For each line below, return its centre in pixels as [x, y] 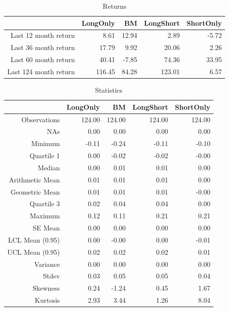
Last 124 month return [41, 71]
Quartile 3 [45, 204]
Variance [47, 264]
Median [49, 167]
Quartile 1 [45, 155]
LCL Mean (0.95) [34, 239]
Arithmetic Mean [34, 179]
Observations [41, 119]
